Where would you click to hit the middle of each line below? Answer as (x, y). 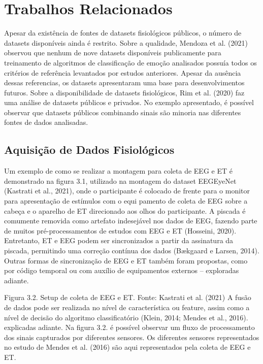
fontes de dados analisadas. (46, 122)
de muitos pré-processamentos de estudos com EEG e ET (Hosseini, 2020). (120, 230)
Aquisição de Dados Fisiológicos (89, 150)
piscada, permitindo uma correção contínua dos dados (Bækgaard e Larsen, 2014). (132, 251)
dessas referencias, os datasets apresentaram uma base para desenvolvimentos (124, 82)
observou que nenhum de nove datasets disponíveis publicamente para (113, 53)
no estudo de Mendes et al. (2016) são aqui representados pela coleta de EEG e (127, 347)
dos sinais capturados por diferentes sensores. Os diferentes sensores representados (132, 337)
